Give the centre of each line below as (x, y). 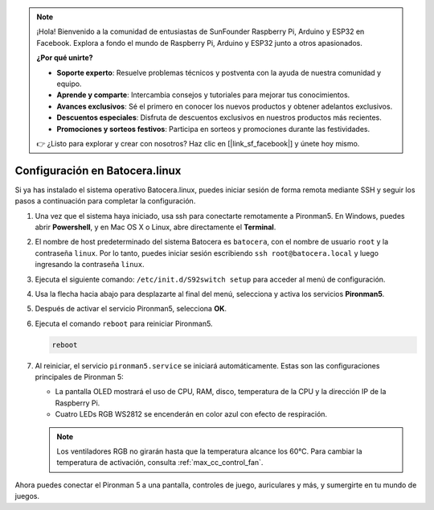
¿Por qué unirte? (65, 58)
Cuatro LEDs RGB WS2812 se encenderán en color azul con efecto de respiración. (191, 414)
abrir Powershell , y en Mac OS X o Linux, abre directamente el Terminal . (156, 227)
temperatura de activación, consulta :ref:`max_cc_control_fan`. (160, 463)
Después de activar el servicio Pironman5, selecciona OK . (131, 309)
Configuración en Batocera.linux (98, 170)
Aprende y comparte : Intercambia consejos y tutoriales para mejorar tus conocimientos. (203, 95)
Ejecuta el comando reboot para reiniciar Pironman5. (124, 323)
